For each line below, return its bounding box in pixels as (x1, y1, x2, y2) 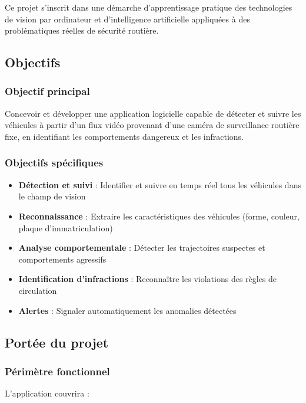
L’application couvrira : (5, 387, 89, 399)
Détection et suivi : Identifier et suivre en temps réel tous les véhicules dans (18, 178, 301, 191)
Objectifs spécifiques (5, 155, 104, 170)
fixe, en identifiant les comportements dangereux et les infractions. (5, 130, 244, 142)
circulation (18, 284, 57, 296)
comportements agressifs (18, 253, 107, 265)
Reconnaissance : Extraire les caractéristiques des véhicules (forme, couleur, (18, 209, 300, 222)
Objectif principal (5, 84, 90, 99)
